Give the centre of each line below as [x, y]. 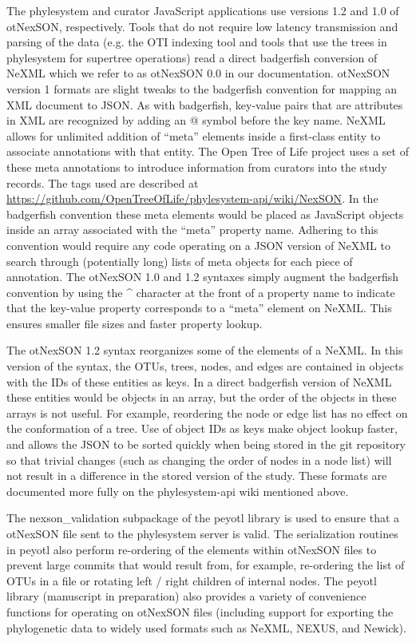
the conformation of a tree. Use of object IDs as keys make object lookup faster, [202, 428]
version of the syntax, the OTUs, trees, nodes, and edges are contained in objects [205, 366]
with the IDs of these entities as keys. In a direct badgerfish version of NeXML [199, 381]
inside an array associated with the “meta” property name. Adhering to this [192, 230]
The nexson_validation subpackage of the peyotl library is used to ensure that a [203, 518]
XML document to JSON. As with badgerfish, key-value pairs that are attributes [205, 104]
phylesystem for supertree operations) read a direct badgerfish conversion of [192, 57]
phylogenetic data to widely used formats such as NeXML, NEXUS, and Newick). [206, 627]
